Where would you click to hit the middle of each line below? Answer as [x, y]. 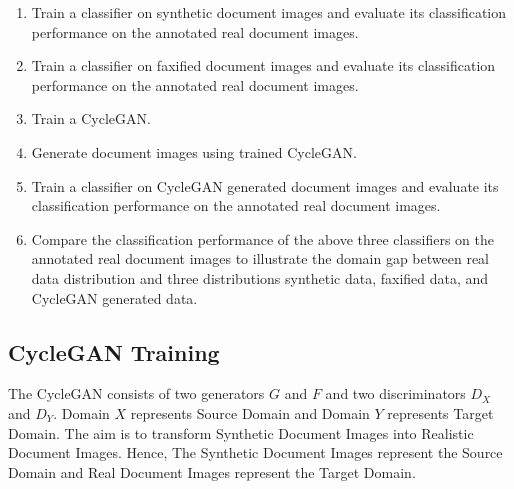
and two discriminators [395, 393]
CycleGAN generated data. [114, 297]
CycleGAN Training [114, 351]
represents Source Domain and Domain [250, 412]
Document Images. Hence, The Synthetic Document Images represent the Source [255, 452]
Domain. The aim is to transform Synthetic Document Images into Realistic [241, 432]
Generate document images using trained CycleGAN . [194, 151]
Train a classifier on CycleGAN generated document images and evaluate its [265, 185]
